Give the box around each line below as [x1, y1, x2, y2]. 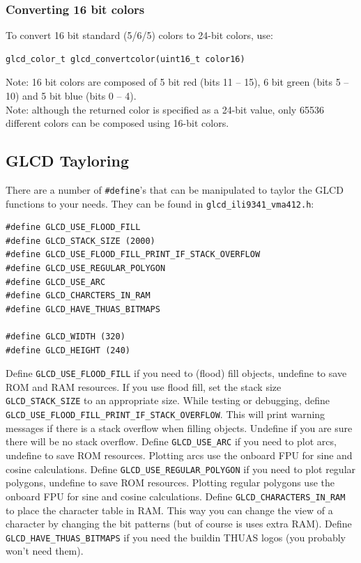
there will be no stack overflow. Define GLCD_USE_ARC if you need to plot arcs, [6, 434, 337, 449]
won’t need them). [6, 543, 84, 558]
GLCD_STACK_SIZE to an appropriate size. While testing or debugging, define [6, 393, 330, 408]
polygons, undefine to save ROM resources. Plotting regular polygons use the [6, 475, 335, 490]
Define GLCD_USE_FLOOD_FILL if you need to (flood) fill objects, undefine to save [6, 366, 347, 380]
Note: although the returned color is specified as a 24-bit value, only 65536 [6, 102, 324, 116]
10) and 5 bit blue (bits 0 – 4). [6, 88, 137, 102]
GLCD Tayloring [6, 150, 130, 171]
